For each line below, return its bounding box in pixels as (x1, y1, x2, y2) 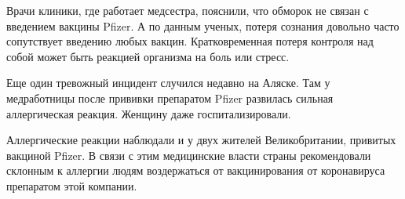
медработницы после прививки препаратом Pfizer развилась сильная (6, 89, 334, 106)
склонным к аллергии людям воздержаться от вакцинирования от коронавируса (6, 162, 385, 179)
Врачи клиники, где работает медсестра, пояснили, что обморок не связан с (6, 2, 369, 18)
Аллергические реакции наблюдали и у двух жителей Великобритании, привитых (6, 132, 396, 148)
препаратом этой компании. (6, 177, 137, 194)
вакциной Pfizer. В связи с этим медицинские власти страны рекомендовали (6, 147, 371, 163)
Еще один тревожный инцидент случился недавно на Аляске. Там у (6, 74, 330, 91)
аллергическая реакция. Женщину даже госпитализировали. (6, 105, 291, 121)
